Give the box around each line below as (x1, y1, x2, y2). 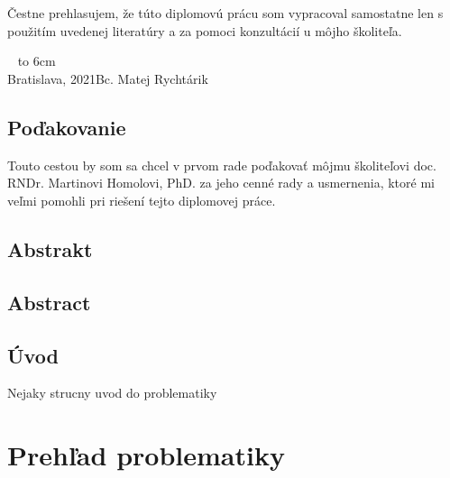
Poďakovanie (7, 113, 126, 141)
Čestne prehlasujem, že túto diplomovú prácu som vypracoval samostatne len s (7, 4, 444, 23)
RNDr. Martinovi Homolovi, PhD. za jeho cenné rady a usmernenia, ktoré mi (7, 173, 435, 192)
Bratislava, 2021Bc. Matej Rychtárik (7, 69, 208, 87)
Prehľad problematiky (7, 437, 285, 473)
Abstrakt (7, 234, 93, 262)
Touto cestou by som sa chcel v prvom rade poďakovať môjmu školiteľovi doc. (7, 155, 436, 174)
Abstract (7, 288, 91, 316)
